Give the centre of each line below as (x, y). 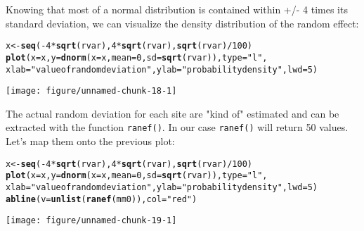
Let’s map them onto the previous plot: (90, 141)
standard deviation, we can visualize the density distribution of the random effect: (182, 23)
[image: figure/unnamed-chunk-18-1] (91, 91)
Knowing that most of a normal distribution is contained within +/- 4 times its (177, 9)
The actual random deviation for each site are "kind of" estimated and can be (173, 113)
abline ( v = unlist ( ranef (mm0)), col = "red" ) (102, 199)
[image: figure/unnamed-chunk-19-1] (91, 221)
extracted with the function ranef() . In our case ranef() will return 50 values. (177, 127)
